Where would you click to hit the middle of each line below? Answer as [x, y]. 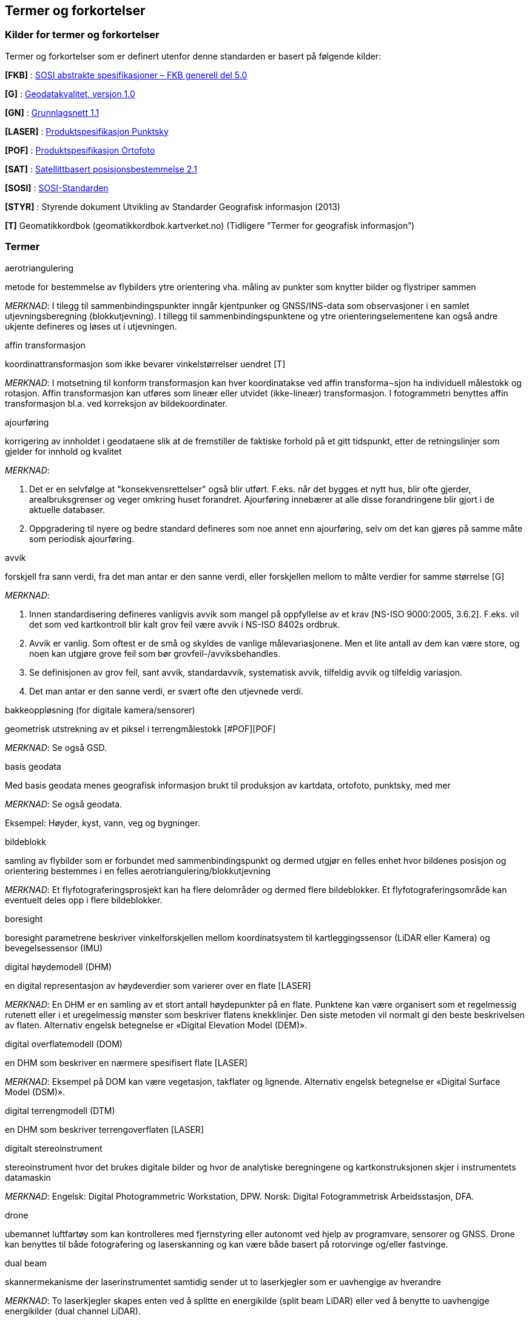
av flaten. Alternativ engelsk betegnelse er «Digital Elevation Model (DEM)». [156, 1025]
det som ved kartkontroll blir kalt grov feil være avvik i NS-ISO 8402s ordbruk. [185, 624]
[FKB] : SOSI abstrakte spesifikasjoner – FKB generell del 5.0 [126, 75]
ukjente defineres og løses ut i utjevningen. [91, 326]
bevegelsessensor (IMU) [54, 948]
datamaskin [28, 1177]
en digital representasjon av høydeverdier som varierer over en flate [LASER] [158, 985]
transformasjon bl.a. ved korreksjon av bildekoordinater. [116, 403]
